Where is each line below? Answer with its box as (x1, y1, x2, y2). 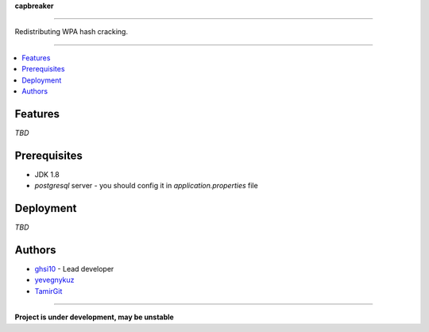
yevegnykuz (34, 275, 75, 285)
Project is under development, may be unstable (14, 312, 174, 322)
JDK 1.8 (34, 169, 60, 179)
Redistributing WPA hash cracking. (14, 27, 129, 37)
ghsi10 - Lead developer (34, 264, 114, 273)
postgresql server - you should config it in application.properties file (34, 181, 258, 191)
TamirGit (34, 286, 63, 295)
